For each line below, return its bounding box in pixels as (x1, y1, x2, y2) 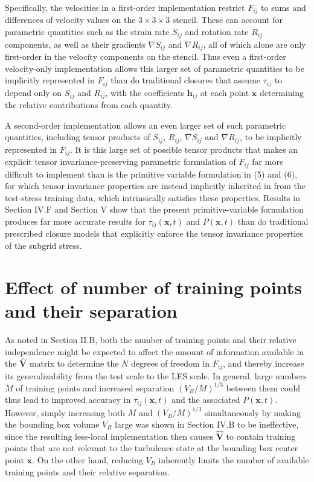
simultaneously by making (204, 406, 301, 419)
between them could (226, 381, 301, 394)
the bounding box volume (5, 418, 100, 431)
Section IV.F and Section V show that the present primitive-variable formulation (5, 203, 304, 216)
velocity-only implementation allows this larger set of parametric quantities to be (5, 62, 304, 74)
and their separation (5, 298, 178, 323)
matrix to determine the (29, 357, 119, 370)
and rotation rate (185, 25, 249, 38)
